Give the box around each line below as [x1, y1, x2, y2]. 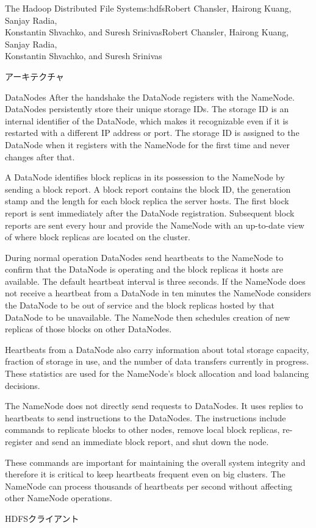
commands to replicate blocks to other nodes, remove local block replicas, [5, 423, 280, 436]
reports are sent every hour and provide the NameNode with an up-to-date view [5, 218, 304, 231]
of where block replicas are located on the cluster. [5, 230, 191, 243]
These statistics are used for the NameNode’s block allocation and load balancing [5, 367, 309, 380]
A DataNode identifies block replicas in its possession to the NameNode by [5, 171, 285, 184]
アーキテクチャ [5, 70, 65, 82]
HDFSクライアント [5, 512, 79, 524]
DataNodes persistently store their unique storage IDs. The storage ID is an [5, 102, 289, 115]
